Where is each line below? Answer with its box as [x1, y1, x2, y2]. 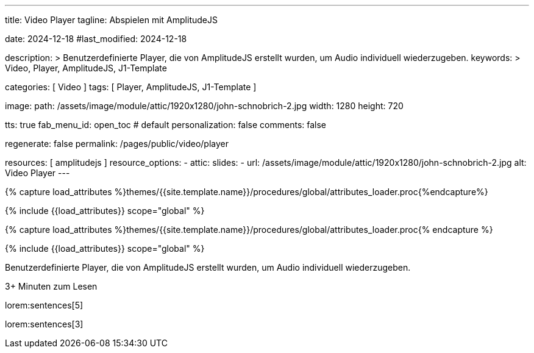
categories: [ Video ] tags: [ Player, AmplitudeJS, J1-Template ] [5, 82, 257, 92]
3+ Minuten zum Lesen [5, 281, 98, 291]
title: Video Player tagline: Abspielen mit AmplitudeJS [5, 15, 218, 25]
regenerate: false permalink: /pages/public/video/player [5, 138, 229, 149]
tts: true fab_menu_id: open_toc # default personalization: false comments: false [5, 119, 327, 130]
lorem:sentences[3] [5, 319, 84, 329]
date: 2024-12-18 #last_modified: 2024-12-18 [5, 34, 187, 44]
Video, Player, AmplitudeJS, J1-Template [5, 63, 167, 73]
